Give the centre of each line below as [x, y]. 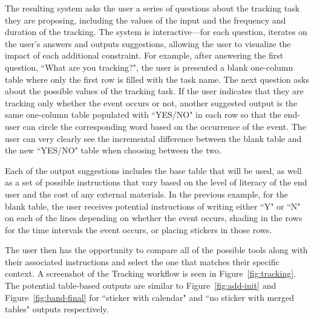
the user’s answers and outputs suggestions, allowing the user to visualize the [148, 43]
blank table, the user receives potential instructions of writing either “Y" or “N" [153, 206]
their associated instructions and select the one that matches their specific [142, 261]
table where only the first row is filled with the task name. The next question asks [157, 79]
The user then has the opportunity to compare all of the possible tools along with [156, 250]
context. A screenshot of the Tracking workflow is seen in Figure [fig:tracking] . [150, 273]
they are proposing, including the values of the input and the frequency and [146, 20]
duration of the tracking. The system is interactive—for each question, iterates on [156, 32]
